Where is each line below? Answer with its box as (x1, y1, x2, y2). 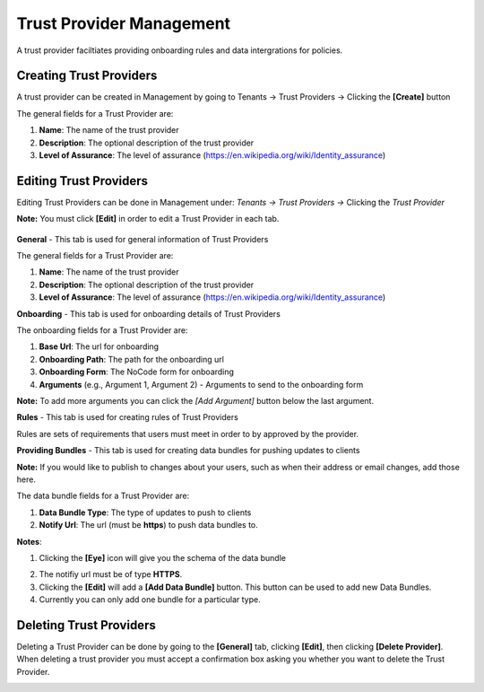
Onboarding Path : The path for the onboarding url (39, 354, 224, 364)
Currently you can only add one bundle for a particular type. (39, 594, 261, 605)
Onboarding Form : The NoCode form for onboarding (39, 366, 235, 377)
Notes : (16, 536, 42, 547)
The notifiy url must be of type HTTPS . (39, 569, 183, 580)
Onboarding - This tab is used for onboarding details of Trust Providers (16, 308, 281, 319)
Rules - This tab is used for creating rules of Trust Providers (16, 412, 239, 423)
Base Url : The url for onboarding (39, 341, 160, 352)
